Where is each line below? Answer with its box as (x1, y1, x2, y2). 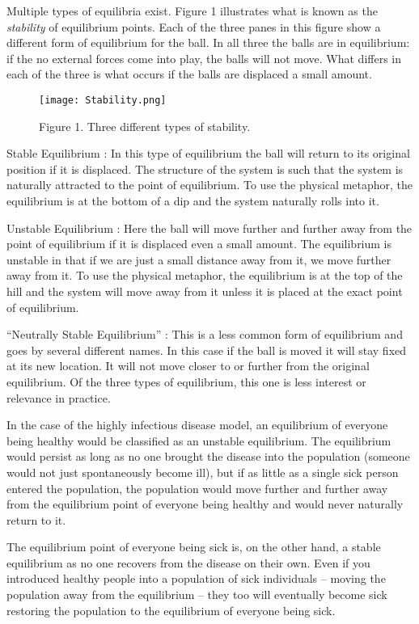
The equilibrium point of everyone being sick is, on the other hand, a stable (6, 538, 381, 555)
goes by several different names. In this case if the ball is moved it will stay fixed (6, 341, 407, 358)
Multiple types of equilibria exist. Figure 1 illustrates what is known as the (6, 2, 378, 19)
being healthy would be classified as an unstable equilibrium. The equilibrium (6, 432, 391, 449)
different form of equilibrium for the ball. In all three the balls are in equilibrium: (6, 34, 410, 51)
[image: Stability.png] (39, 94, 167, 106)
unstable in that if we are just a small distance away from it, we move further (6, 251, 391, 268)
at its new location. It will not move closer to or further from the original (6, 357, 370, 374)
